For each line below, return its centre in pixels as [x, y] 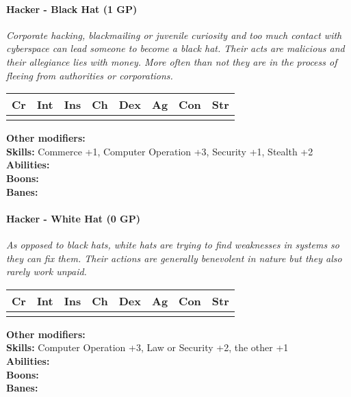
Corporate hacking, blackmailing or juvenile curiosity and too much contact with [174, 35]
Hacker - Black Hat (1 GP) [72, 9]
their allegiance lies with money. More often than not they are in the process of [172, 61]
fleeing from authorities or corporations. [90, 75]
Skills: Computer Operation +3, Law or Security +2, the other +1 [147, 347]
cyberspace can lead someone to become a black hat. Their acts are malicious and [175, 48]
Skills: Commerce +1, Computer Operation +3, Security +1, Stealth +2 [160, 151]
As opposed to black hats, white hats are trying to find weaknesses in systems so [173, 244]
